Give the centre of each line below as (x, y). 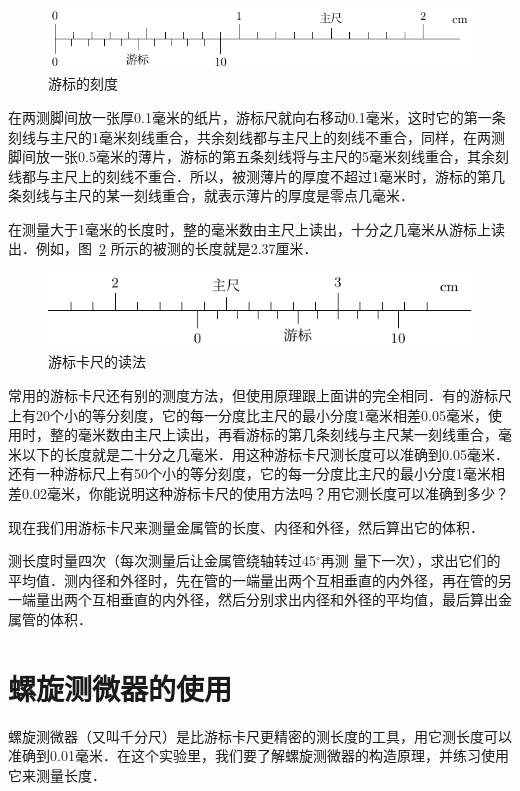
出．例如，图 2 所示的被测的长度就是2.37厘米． (163, 248)
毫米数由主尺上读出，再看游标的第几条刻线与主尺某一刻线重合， (287, 434)
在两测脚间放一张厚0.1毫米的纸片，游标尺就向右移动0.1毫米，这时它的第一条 (257, 116)
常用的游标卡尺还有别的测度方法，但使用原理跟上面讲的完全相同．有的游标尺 (260, 394)
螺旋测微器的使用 (120, 687)
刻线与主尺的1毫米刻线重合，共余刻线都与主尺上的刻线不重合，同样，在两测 (256, 136)
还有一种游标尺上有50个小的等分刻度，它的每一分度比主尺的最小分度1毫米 (249, 473)
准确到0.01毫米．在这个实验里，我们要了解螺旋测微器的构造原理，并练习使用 (258, 755)
